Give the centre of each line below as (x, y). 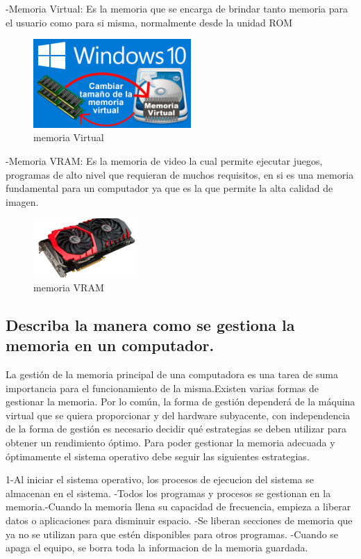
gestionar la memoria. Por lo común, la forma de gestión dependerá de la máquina (180, 402)
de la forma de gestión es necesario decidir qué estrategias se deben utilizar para (176, 429)
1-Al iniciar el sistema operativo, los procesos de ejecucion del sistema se (160, 479)
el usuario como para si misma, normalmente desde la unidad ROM (149, 22)
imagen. (22, 201)
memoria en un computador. (110, 345)
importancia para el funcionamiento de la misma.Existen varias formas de (162, 388)
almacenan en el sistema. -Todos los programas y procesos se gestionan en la (168, 493)
